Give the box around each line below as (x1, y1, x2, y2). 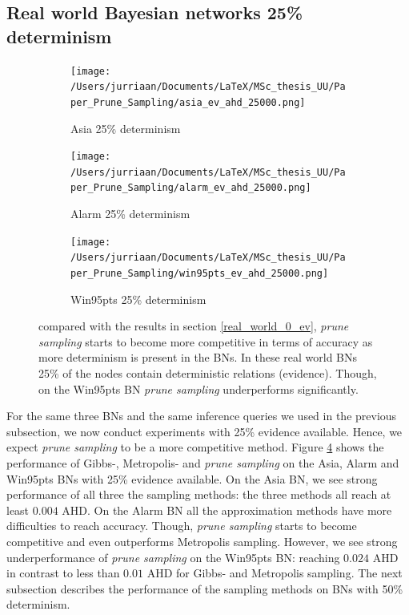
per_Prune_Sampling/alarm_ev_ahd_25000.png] (70, 182, 311, 194)
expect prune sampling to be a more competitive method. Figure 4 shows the (6, 439, 384, 455)
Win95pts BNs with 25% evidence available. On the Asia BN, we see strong (6, 470, 378, 487)
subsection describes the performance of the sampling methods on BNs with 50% (6, 580, 403, 597)
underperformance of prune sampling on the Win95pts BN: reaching (6, 548, 340, 565)
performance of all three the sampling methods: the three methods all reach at (6, 486, 391, 503)
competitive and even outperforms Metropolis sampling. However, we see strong (6, 533, 398, 549)
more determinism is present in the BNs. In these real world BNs (38, 349, 358, 366)
